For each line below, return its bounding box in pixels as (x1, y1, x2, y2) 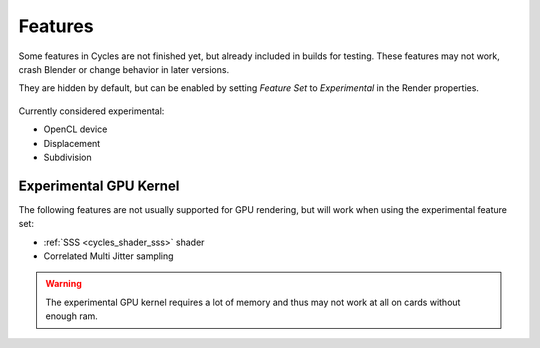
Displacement (43, 137, 101, 149)
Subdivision (43, 151, 92, 163)
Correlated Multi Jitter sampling (43, 250, 174, 262)
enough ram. (45, 310, 99, 322)
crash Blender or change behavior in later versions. (18, 63, 230, 75)
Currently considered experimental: (18, 105, 165, 117)
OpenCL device (43, 123, 108, 135)
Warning (45, 278, 82, 290)
